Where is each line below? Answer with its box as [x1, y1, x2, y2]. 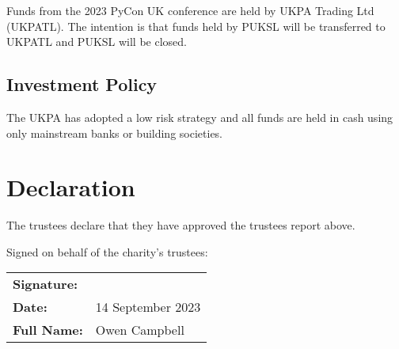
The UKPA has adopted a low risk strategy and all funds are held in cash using [6, 108, 393, 125]
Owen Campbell [95, 321, 184, 340]
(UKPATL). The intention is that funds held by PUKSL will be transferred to [6, 17, 386, 34]
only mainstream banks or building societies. [6, 124, 223, 141]
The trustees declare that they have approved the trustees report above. [6, 217, 355, 233]
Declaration [6, 171, 135, 203]
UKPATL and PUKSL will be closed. [6, 33, 187, 50]
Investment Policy [6, 72, 158, 97]
